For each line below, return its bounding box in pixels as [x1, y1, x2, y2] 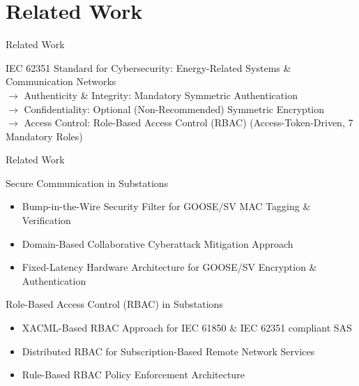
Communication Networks [6, 74, 116, 89]
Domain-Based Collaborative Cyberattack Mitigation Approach [22, 236, 293, 251]
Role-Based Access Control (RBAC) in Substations [6, 297, 223, 311]
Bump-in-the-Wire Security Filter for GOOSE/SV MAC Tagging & [22, 199, 311, 214]
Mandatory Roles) [6, 128, 83, 143]
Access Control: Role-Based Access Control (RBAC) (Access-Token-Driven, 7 [24, 115, 353, 130]
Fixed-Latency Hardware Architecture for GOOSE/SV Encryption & [22, 260, 317, 274]
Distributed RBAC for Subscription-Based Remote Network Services [22, 343, 315, 358]
